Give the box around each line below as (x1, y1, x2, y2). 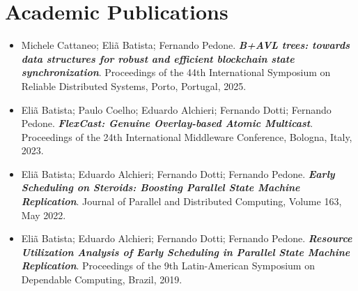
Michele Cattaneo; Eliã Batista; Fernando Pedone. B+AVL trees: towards (21, 38, 350, 52)
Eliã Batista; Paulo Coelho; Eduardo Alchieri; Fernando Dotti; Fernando (21, 102, 332, 117)
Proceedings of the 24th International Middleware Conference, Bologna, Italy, (21, 129, 352, 144)
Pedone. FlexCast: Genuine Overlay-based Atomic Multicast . (21, 116, 313, 130)
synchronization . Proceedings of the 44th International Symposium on (21, 65, 331, 80)
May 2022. (21, 207, 66, 222)
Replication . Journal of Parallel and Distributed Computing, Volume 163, (21, 194, 342, 209)
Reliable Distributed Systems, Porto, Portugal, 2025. (21, 78, 247, 93)
